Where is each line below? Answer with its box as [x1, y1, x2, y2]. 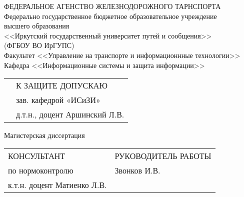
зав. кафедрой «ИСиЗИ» [16, 94, 100, 106]
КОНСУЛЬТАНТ [8, 149, 65, 161]
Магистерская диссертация [4, 130, 85, 140]
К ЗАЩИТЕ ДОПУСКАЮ [16, 79, 107, 91]
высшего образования [4, 20, 69, 31]
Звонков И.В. [114, 164, 160, 176]
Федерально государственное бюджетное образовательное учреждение [4, 10, 217, 21]
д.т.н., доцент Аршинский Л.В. [16, 108, 124, 120]
